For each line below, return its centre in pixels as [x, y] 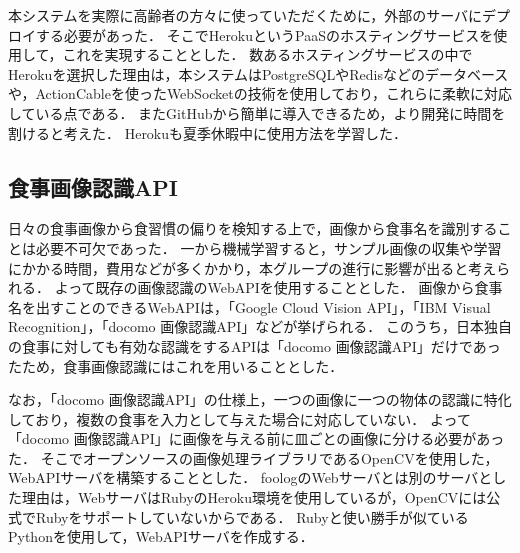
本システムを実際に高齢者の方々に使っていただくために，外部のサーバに [245, 15]
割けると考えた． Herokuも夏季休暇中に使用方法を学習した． [208, 132]
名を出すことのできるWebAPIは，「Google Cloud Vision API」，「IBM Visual [249, 306]
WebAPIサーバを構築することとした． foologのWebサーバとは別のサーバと [250, 477]
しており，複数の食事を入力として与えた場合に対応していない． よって [239, 418]
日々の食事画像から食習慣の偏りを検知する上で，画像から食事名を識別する [253, 228]
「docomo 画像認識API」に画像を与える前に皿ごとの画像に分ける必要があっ [256, 438]
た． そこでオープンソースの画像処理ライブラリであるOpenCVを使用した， [253, 457]
